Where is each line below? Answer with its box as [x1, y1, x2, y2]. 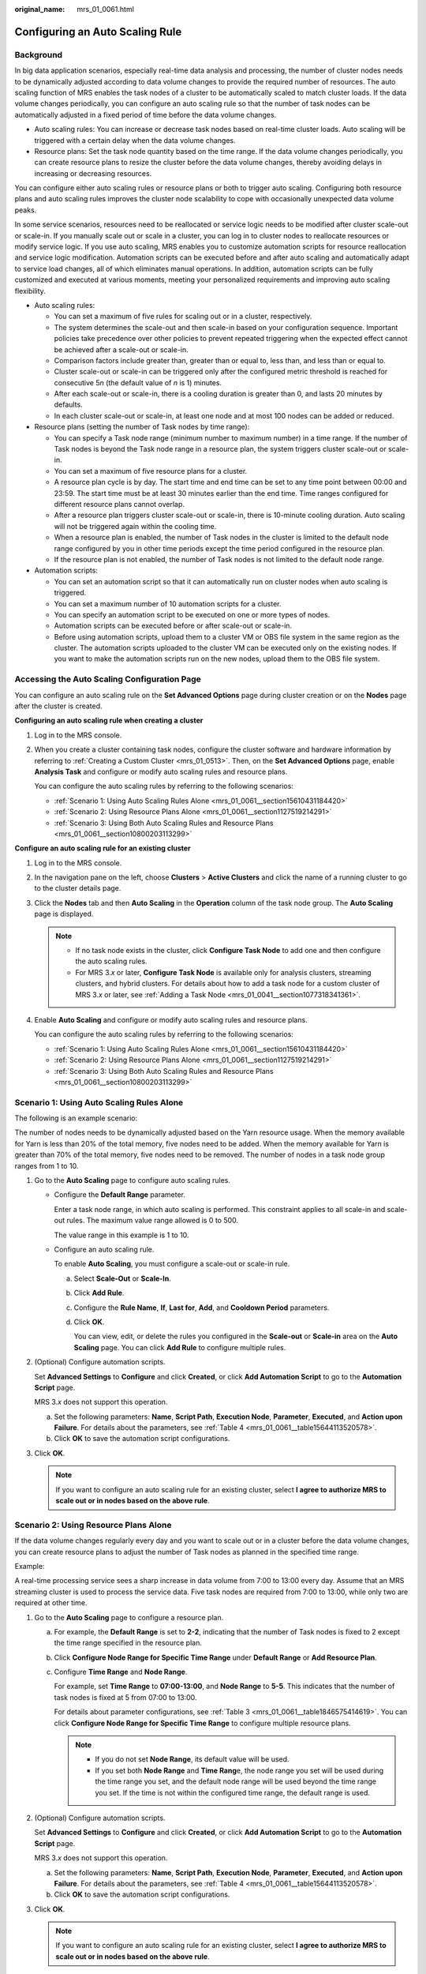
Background [14, 49, 63, 60]
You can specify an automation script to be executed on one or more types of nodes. [54, 610, 331, 619]
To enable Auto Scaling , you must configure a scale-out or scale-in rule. [54, 1259, 290, 1269]
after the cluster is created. [14, 701, 103, 711]
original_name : [14, 5, 65, 13]
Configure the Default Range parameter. [54, 1190, 185, 1199]
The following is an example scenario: [14, 1113, 138, 1123]
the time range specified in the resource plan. [54, 1638, 203, 1648]
